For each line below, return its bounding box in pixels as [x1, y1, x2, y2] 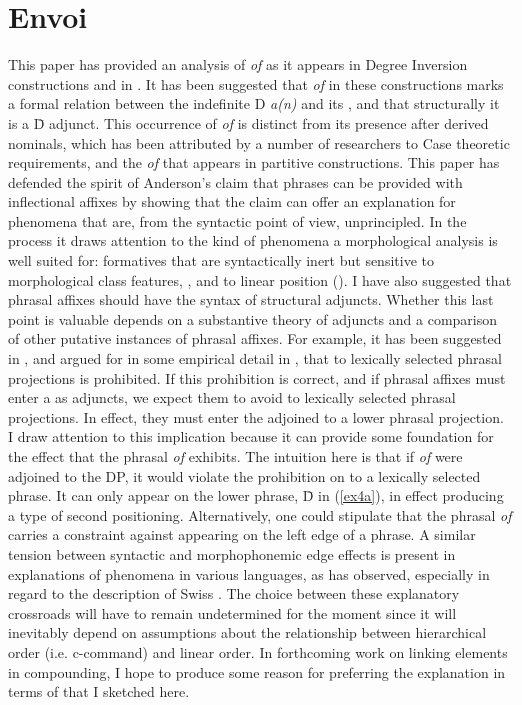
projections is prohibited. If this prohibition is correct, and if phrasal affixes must [8, 367, 506, 388]
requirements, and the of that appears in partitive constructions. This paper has [8, 152, 500, 173]
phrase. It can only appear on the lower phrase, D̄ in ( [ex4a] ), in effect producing [8, 485, 504, 506]
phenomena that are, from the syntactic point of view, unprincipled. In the [8, 210, 467, 231]
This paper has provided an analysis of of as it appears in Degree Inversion [8, 54, 468, 75]
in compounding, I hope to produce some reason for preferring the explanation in [8, 661, 506, 682]
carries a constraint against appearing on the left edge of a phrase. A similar [8, 524, 476, 545]
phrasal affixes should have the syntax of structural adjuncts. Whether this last [8, 289, 494, 310]
